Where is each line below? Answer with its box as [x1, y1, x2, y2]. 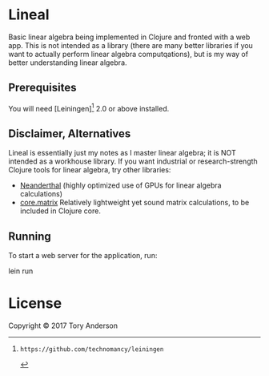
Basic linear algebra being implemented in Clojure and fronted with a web [8, 32, 251, 42]
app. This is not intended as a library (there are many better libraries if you [8, 40, 254, 50]
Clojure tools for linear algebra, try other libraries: [8, 165, 171, 175]
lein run [8, 266, 34, 276]
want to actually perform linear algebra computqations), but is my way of [8, 49, 249, 59]
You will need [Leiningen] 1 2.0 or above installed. [8, 102, 170, 113]
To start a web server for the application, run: [8, 251, 158, 261]
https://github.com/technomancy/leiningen [19, 345, 164, 354]
